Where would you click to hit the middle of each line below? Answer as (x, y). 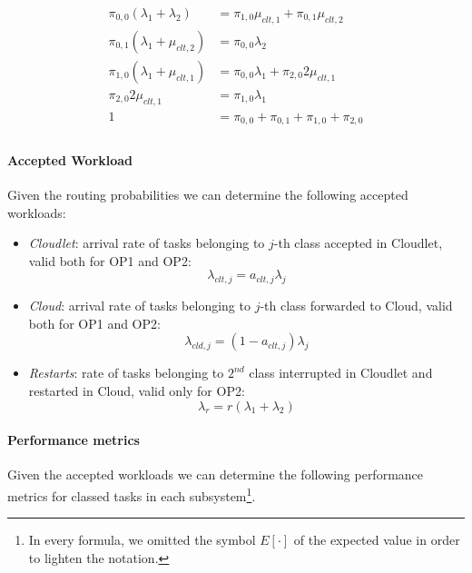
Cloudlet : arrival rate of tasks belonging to (147, 243)
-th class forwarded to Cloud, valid (356, 306)
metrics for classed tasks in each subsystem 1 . (132, 494)
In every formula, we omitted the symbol (142, 540)
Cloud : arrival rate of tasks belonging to (139, 306)
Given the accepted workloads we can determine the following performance (216, 474)
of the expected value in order (377, 540)
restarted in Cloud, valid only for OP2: (137, 390)
